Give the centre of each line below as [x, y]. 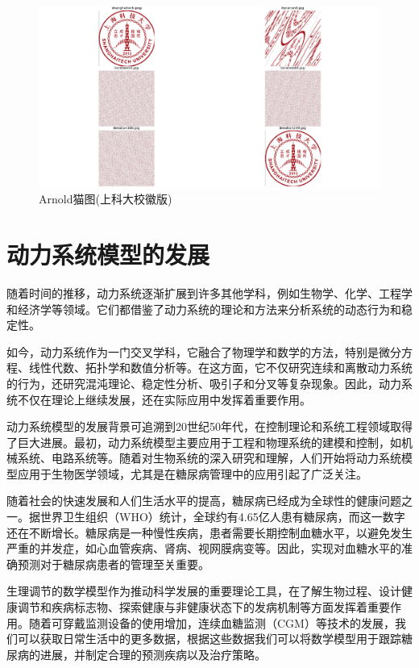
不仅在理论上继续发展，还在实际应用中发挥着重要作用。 [164, 399]
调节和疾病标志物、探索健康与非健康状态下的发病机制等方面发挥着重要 [203, 607]
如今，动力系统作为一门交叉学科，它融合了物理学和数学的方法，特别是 [193, 351]
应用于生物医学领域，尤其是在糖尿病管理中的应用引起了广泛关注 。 [192, 473]
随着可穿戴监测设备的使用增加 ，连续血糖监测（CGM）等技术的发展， [212, 622]
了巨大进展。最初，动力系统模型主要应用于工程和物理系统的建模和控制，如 [204, 442]
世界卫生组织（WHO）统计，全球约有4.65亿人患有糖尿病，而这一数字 [222, 517]
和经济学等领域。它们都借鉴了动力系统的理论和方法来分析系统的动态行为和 [204, 309]
